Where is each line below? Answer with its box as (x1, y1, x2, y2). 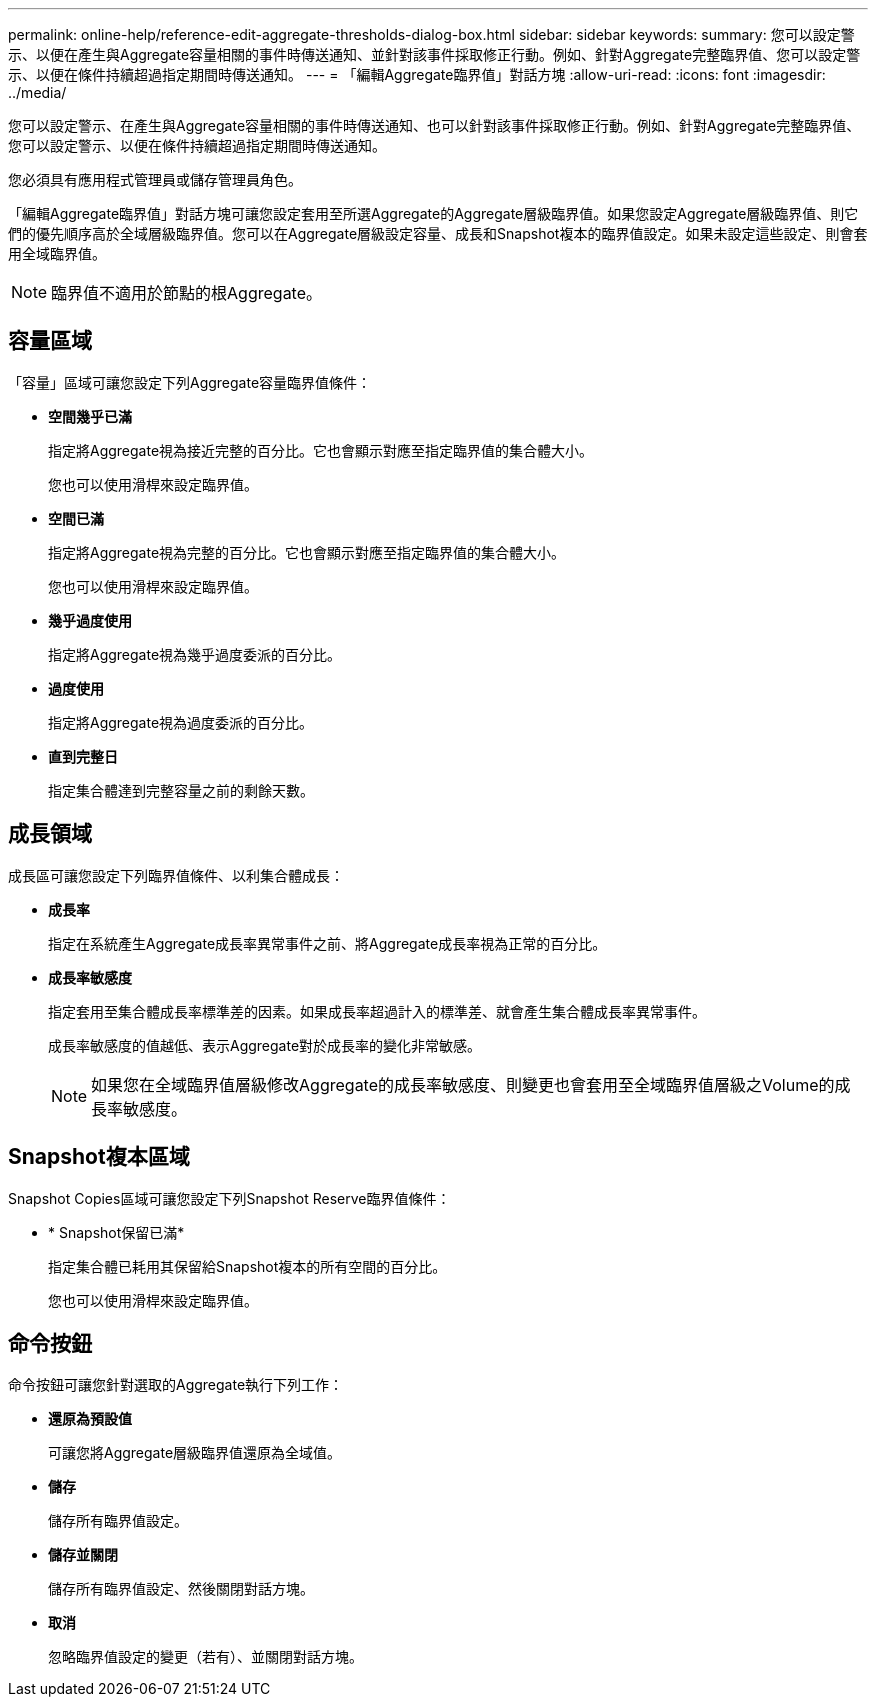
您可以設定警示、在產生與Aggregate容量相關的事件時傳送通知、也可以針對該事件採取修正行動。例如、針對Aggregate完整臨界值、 (8, 117, 861, 134)
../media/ (8, 84, 67, 101)
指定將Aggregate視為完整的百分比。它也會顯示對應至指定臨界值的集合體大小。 (48, 543, 566, 561)
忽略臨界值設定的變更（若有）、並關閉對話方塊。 (48, 1648, 363, 1666)
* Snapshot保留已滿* (48, 1223, 185, 1241)
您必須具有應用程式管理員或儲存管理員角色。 (8, 171, 302, 188)
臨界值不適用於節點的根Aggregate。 (51, 283, 323, 303)
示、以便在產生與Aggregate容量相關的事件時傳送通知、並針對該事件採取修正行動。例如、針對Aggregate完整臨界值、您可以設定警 (8, 46, 861, 63)
